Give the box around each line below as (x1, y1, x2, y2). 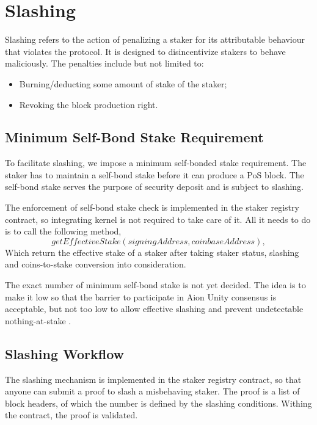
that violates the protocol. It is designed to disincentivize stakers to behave (5, 45, 286, 57)
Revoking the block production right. (19, 98, 158, 111)
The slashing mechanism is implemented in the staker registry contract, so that (5, 372, 302, 385)
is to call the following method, (5, 225, 122, 238)
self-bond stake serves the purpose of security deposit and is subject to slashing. (5, 180, 304, 193)
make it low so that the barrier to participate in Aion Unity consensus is (5, 290, 277, 303)
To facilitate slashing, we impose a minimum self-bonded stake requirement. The (5, 156, 307, 169)
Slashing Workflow (5, 344, 125, 363)
